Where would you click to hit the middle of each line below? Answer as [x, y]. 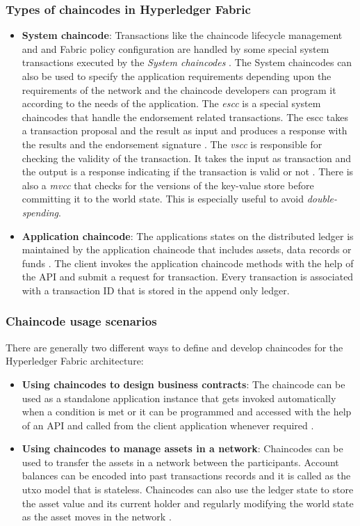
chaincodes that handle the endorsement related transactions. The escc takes [185, 117]
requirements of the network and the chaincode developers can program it [179, 89]
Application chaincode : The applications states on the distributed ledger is [188, 236]
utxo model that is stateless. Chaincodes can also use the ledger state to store [188, 489]
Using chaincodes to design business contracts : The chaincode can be [183, 384]
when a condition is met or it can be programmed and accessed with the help [187, 412]
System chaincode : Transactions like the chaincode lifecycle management [182, 35]
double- [322, 199]
